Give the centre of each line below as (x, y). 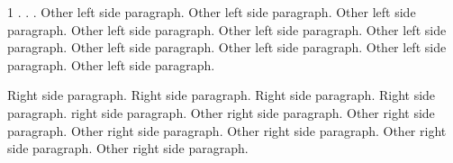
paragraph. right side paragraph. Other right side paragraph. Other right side (221, 112)
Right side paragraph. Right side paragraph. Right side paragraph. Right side (222, 95)
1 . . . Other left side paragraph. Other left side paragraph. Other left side (212, 12)
